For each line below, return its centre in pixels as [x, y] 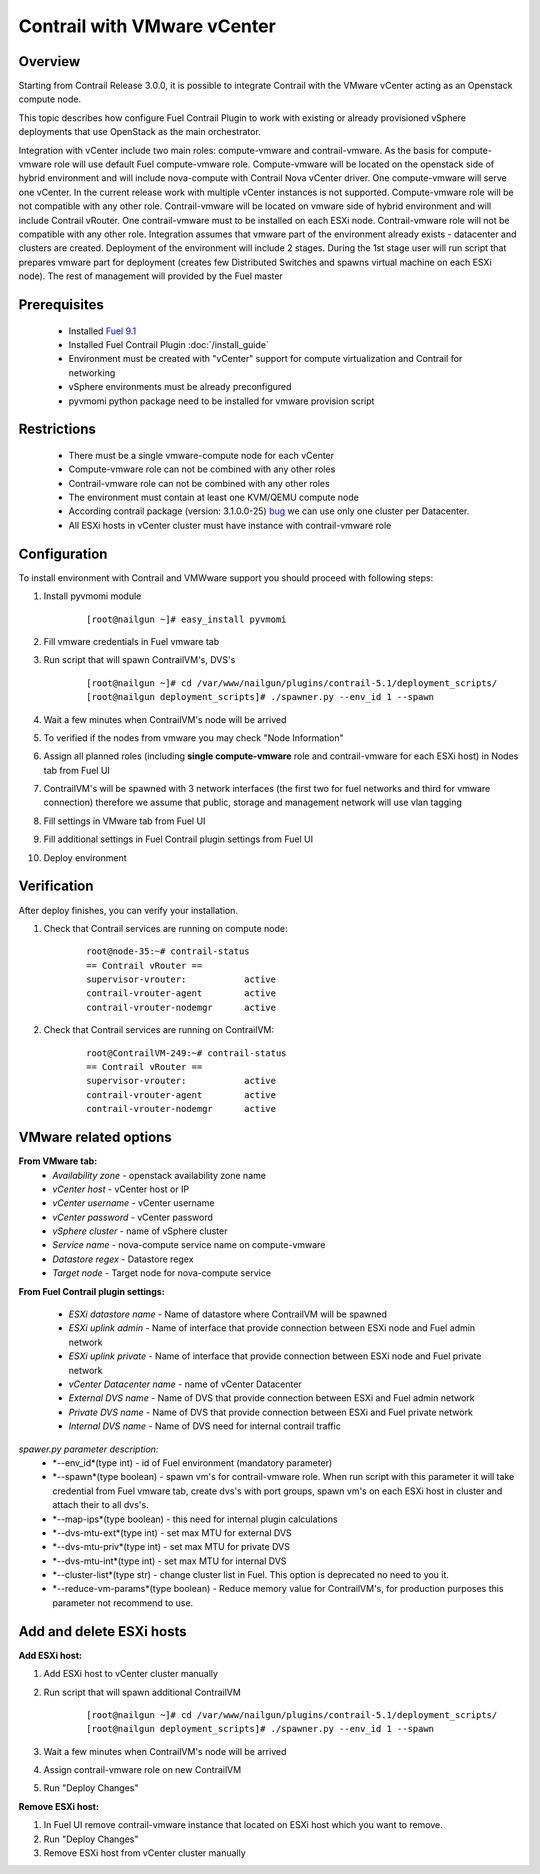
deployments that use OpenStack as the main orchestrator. [140, 132]
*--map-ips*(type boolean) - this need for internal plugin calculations [195, 1519]
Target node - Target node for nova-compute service [162, 1273]
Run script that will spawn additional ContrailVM [142, 1692]
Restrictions [57, 429]
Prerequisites [61, 304]
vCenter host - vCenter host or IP [121, 1189]
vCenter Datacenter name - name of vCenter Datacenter [185, 1384]
